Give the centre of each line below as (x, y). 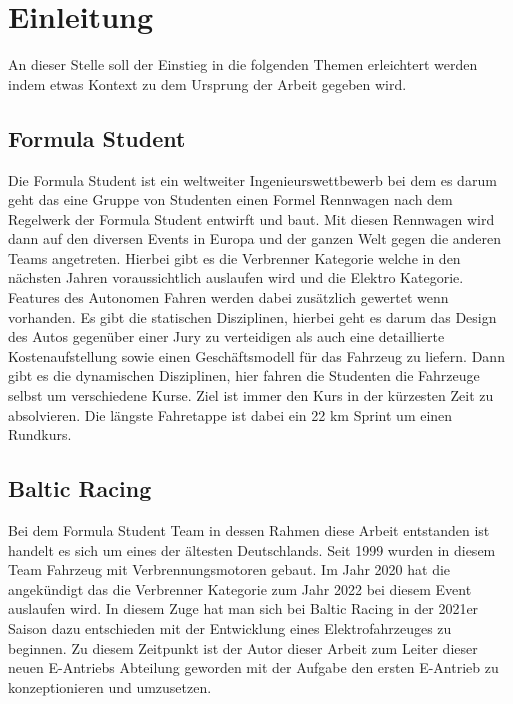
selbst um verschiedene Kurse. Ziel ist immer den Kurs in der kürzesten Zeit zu (251, 395)
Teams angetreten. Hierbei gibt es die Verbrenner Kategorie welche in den (234, 257)
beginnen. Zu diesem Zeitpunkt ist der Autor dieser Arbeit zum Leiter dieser (243, 647)
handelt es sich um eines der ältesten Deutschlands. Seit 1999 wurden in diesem (252, 549)
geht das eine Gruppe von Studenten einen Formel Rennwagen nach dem (230, 199)
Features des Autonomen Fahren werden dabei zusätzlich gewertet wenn (228, 297)
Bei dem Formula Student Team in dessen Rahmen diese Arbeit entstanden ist (249, 530)
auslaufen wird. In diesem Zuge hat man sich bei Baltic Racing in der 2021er (243, 608)
